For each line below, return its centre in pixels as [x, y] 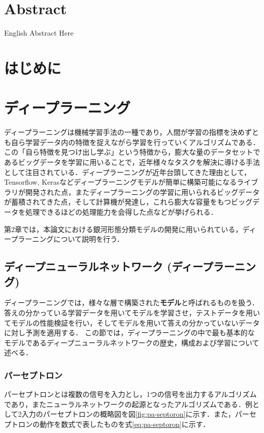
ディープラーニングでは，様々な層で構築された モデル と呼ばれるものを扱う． [132, 302]
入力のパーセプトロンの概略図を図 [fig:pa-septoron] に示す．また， [128, 414]
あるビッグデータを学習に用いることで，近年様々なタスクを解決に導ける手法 [132, 162]
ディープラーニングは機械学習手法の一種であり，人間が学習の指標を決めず [128, 132]
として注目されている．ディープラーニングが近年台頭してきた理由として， [128, 172]
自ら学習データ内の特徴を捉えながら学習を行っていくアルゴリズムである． [135, 142]
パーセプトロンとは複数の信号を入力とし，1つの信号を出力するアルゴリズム [130, 394]
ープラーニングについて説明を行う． [64, 239]
